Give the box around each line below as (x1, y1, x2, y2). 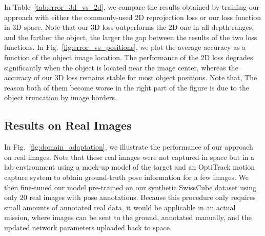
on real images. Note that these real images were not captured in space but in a (4, 151, 255, 162)
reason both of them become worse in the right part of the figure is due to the (4, 82, 249, 93)
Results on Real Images (4, 117, 132, 133)
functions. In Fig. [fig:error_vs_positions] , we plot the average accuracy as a (4, 42, 246, 52)
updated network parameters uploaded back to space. (4, 222, 172, 232)
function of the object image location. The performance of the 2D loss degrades (4, 51, 253, 62)
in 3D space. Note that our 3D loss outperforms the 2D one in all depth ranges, (4, 22, 254, 32)
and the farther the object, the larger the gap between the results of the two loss (4, 31, 257, 42)
